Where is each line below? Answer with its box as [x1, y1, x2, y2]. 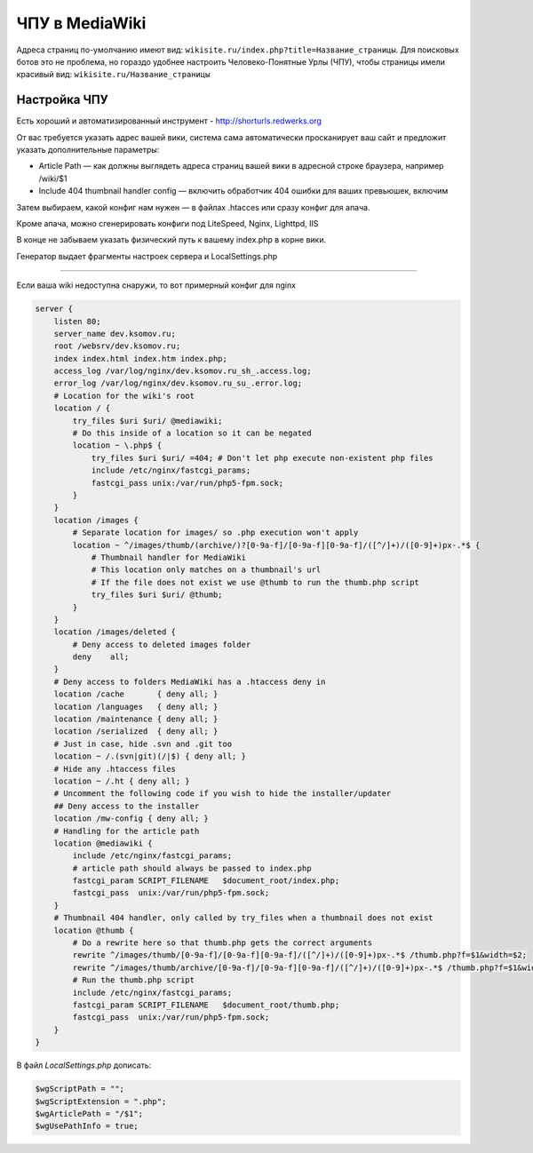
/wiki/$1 [38, 173, 68, 184]
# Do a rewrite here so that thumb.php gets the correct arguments [72, 938, 373, 948]
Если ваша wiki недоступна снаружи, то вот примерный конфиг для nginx [16, 280, 297, 290]
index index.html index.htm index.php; [53, 354, 228, 363]
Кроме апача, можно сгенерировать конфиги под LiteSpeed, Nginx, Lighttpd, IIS [16, 218, 319, 228]
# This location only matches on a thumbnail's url [91, 565, 322, 575]
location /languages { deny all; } [53, 702, 219, 712]
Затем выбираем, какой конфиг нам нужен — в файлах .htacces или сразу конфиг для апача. [16, 202, 370, 212]
